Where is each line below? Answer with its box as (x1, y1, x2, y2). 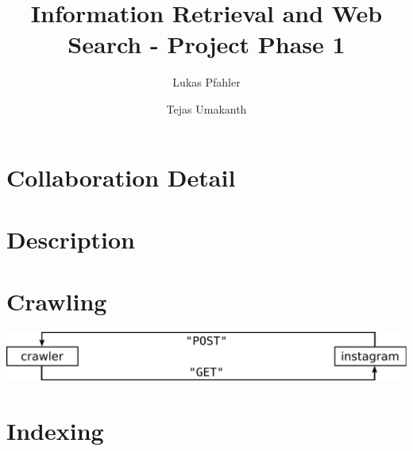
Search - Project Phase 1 (68, 28, 345, 60)
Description (6, 222, 136, 255)
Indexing (6, 414, 104, 446)
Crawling (6, 285, 107, 318)
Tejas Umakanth (166, 100, 247, 117)
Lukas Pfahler (172, 74, 241, 91)
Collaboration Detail (6, 160, 236, 193)
